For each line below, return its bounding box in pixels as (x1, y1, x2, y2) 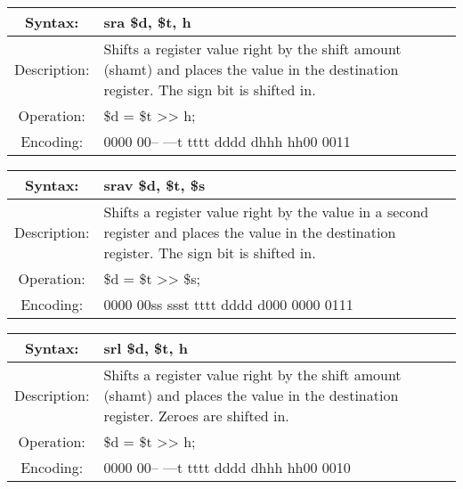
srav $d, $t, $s (103, 175, 206, 195)
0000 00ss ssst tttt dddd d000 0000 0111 (103, 294, 353, 314)
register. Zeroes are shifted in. (103, 405, 289, 426)
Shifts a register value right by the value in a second (103, 201, 429, 222)
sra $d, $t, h (103, 12, 191, 32)
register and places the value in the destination (103, 222, 396, 242)
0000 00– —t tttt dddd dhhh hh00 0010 (103, 457, 351, 477)
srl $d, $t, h (103, 338, 188, 358)
